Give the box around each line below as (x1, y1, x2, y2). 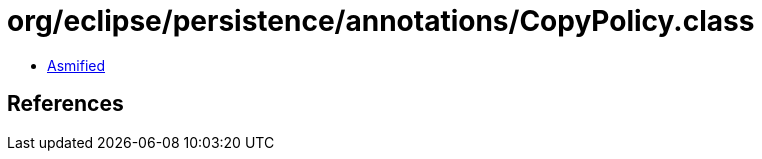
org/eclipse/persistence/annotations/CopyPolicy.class (7, 4, 755, 38)
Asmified (47, 56, 106, 74)
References (7, 91, 124, 117)
